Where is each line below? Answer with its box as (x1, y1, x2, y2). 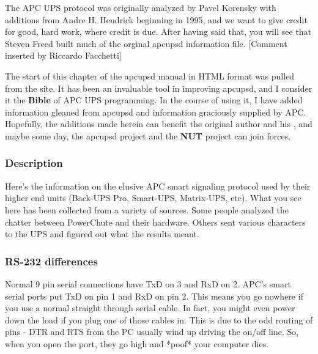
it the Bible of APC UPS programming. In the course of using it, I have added (5, 94, 303, 106)
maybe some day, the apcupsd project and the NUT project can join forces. (5, 129, 291, 142)
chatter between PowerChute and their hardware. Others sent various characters (5, 215, 306, 228)
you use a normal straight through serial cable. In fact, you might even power (5, 301, 295, 314)
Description (5, 155, 63, 171)
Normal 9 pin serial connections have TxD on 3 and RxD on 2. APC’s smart (5, 277, 291, 290)
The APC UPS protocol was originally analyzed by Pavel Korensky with (5, 1, 276, 13)
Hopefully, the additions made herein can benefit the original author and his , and (5, 117, 312, 130)
